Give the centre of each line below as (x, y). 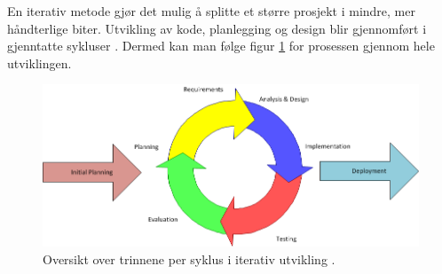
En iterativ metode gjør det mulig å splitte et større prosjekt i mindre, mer (211, 11)
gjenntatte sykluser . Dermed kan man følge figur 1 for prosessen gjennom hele (221, 46)
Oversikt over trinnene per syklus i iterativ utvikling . (189, 259)
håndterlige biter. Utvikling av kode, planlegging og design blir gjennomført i (217, 28)
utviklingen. (39, 63)
